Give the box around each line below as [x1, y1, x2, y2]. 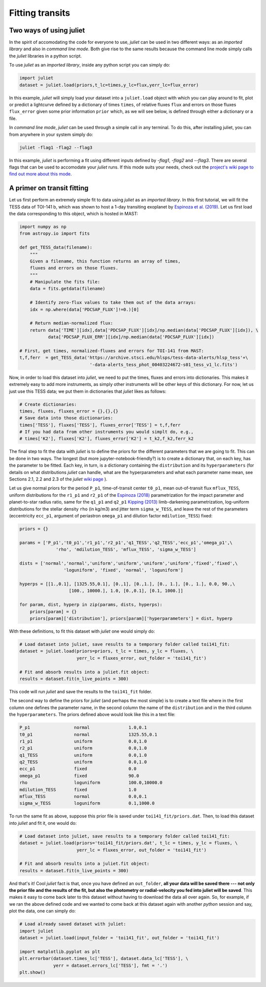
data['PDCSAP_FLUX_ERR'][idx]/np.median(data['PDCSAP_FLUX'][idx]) [48, 334, 214, 340]
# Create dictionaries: [19, 402, 77, 407]
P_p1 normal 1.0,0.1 [19, 725, 147, 730]
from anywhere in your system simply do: [9, 131, 94, 137]
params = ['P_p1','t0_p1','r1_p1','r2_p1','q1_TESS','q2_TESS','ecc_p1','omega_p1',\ [19, 540, 233, 545]
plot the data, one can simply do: [9, 908, 76, 914]
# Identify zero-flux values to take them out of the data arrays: [30, 300, 197, 306]
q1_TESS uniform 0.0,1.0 [19, 752, 147, 758]
